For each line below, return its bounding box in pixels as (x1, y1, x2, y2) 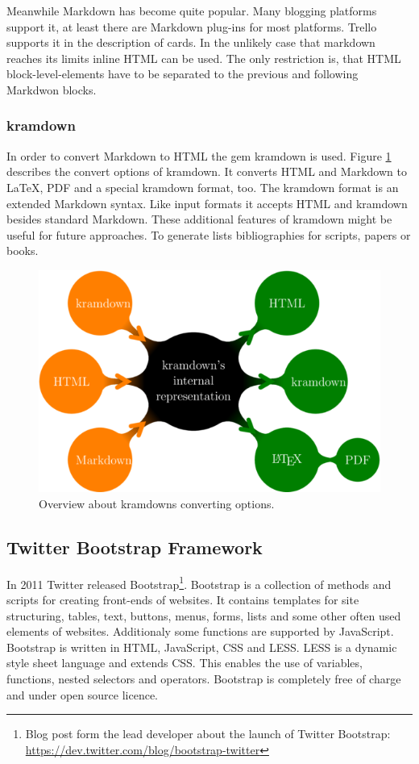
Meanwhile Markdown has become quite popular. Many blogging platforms (6, 2, 377, 19)
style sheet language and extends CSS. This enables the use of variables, (6, 654, 363, 671)
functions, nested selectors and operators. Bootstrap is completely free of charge (6, 670, 401, 687)
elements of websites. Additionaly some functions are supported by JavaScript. (6, 623, 394, 640)
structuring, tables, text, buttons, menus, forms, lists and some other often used (6, 607, 401, 624)
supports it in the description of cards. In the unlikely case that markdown (6, 34, 375, 51)
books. (6, 242, 39, 259)
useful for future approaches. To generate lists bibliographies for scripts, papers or (6, 226, 411, 243)
